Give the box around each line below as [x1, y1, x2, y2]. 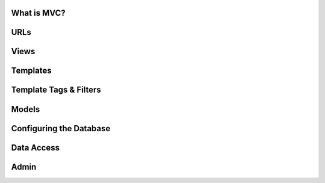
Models [11, 104, 40, 114]
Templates [11, 66, 52, 76]
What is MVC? [11, 8, 66, 18]
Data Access [11, 142, 60, 153]
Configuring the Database [11, 123, 111, 134]
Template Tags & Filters [11, 85, 102, 95]
